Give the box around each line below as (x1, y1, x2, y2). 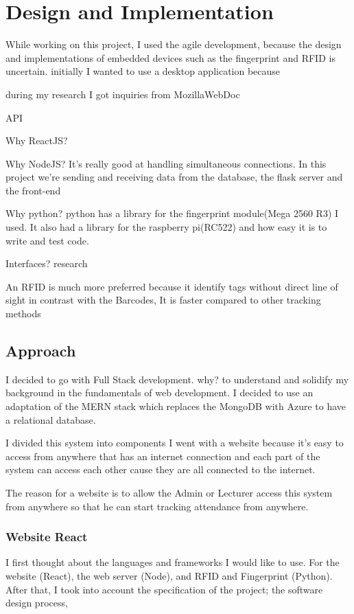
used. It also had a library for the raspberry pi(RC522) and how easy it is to (5, 220, 327, 234)
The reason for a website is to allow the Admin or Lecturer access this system (5, 485, 333, 499)
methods (5, 306, 41, 321)
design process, (5, 595, 68, 610)
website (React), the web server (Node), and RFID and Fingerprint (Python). (5, 568, 333, 582)
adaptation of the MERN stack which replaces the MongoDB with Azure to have (5, 399, 346, 413)
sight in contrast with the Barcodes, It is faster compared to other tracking (5, 293, 321, 307)
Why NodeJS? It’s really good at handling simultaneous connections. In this (5, 156, 327, 170)
